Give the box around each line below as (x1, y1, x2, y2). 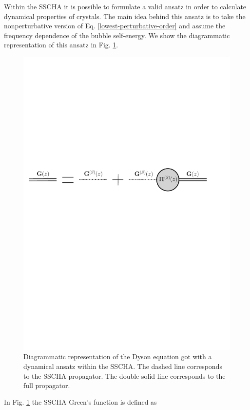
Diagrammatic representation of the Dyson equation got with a (23, 351, 212, 362)
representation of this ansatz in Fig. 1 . (4, 40, 118, 50)
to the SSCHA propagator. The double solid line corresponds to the (23, 370, 226, 381)
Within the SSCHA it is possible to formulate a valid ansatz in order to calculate (4, 1, 247, 11)
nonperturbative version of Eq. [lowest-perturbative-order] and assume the (4, 21, 226, 31)
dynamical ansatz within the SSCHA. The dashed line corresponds (23, 361, 222, 371)
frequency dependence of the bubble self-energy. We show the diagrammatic (4, 30, 230, 40)
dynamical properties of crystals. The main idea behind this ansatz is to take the (4, 11, 246, 21)
